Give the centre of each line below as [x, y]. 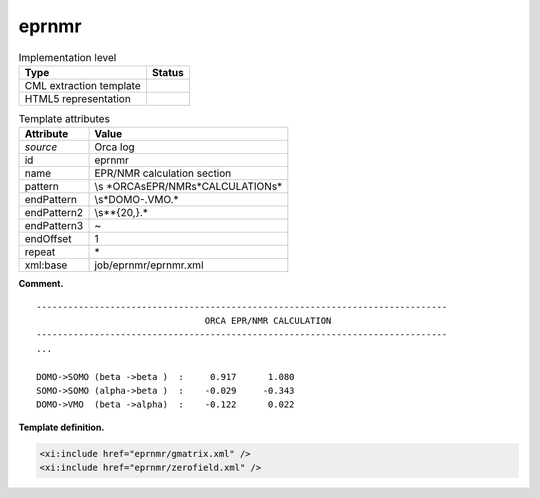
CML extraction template [82, 85]
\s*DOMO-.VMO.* [136, 200]
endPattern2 [54, 213]
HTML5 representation [78, 98]
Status [167, 72]
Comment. [41, 284]
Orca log [114, 147]
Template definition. [61, 427]
